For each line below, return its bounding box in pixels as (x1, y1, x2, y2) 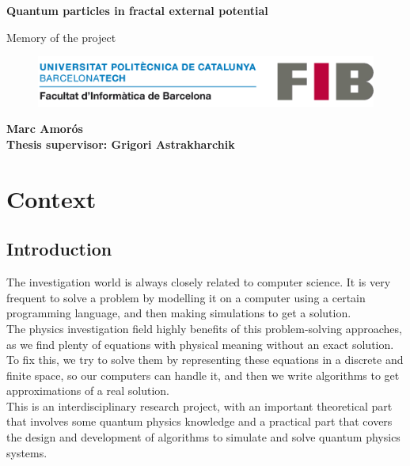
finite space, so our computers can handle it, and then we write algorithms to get (6, 366, 400, 383)
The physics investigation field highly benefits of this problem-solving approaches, (6, 320, 402, 336)
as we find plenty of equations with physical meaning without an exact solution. (6, 335, 394, 352)
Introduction (6, 237, 112, 261)
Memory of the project (6, 28, 116, 45)
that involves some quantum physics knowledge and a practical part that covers (6, 413, 393, 430)
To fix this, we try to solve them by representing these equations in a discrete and (6, 351, 404, 368)
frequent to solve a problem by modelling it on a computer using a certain (6, 289, 366, 305)
